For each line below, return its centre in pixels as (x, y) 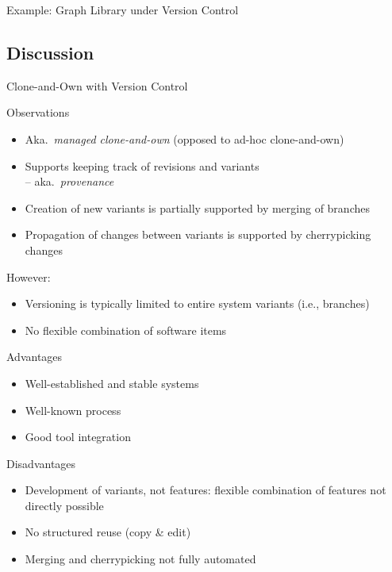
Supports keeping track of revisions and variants (142, 165)
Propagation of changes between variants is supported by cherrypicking (198, 234)
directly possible (64, 505)
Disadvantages (41, 463)
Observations (38, 112)
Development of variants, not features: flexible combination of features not (206, 490)
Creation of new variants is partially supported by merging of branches (197, 207)
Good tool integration (78, 437)
